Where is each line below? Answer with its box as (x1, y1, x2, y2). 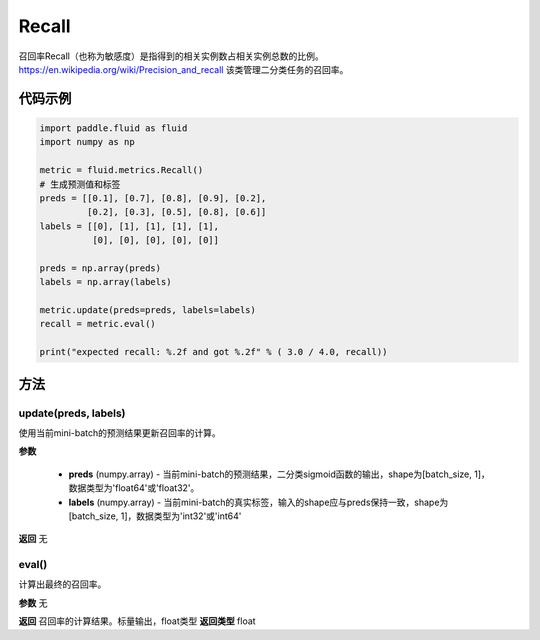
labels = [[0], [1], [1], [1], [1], (39, 220, 220, 232)
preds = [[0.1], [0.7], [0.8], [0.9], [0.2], (39, 192, 267, 204)
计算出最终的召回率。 (18, 578, 107, 590)
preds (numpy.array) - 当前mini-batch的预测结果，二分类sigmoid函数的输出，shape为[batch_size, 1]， (68, 468, 490, 480)
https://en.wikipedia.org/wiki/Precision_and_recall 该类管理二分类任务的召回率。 (18, 63, 349, 75)
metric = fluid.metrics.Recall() (39, 165, 204, 176)
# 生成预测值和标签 (39, 178, 121, 190)
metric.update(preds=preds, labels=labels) (39, 305, 257, 316)
